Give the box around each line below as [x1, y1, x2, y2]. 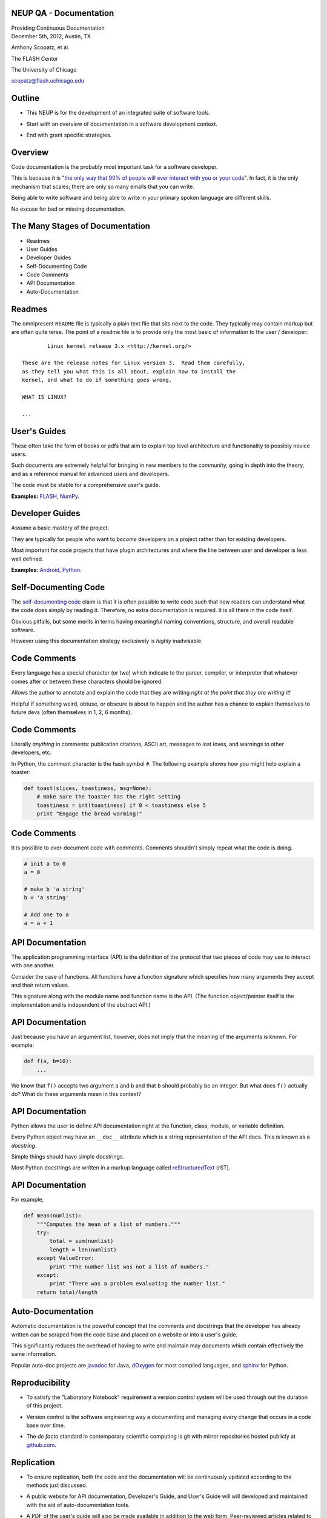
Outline [11, 93, 39, 103]
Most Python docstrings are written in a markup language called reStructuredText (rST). [11, 1164, 231, 1171]
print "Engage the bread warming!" [36, 811, 142, 817]
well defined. [11, 555, 44, 562]
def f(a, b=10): [24, 1058, 73, 1065]
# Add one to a [24, 911, 69, 918]
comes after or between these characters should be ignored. [11, 678, 163, 685]
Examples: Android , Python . [11, 567, 82, 574]
